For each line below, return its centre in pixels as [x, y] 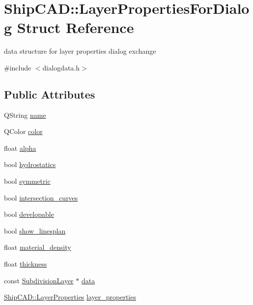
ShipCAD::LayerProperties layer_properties [70, 297]
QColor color [23, 131]
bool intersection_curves [41, 197]
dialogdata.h [61, 67]
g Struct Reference [69, 27]
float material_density [38, 247]
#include [18, 67]
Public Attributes [50, 94]
